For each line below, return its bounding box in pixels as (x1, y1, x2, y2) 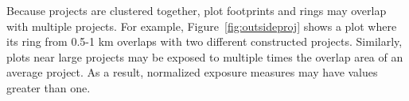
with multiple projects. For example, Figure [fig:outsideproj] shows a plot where (6, 17, 397, 34)
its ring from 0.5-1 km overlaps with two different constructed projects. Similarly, (6, 33, 403, 50)
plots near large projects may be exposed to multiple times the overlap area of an (6, 48, 403, 65)
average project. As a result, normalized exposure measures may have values (6, 64, 378, 80)
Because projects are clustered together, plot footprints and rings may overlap (6, 2, 387, 18)
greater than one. (6, 79, 91, 95)
